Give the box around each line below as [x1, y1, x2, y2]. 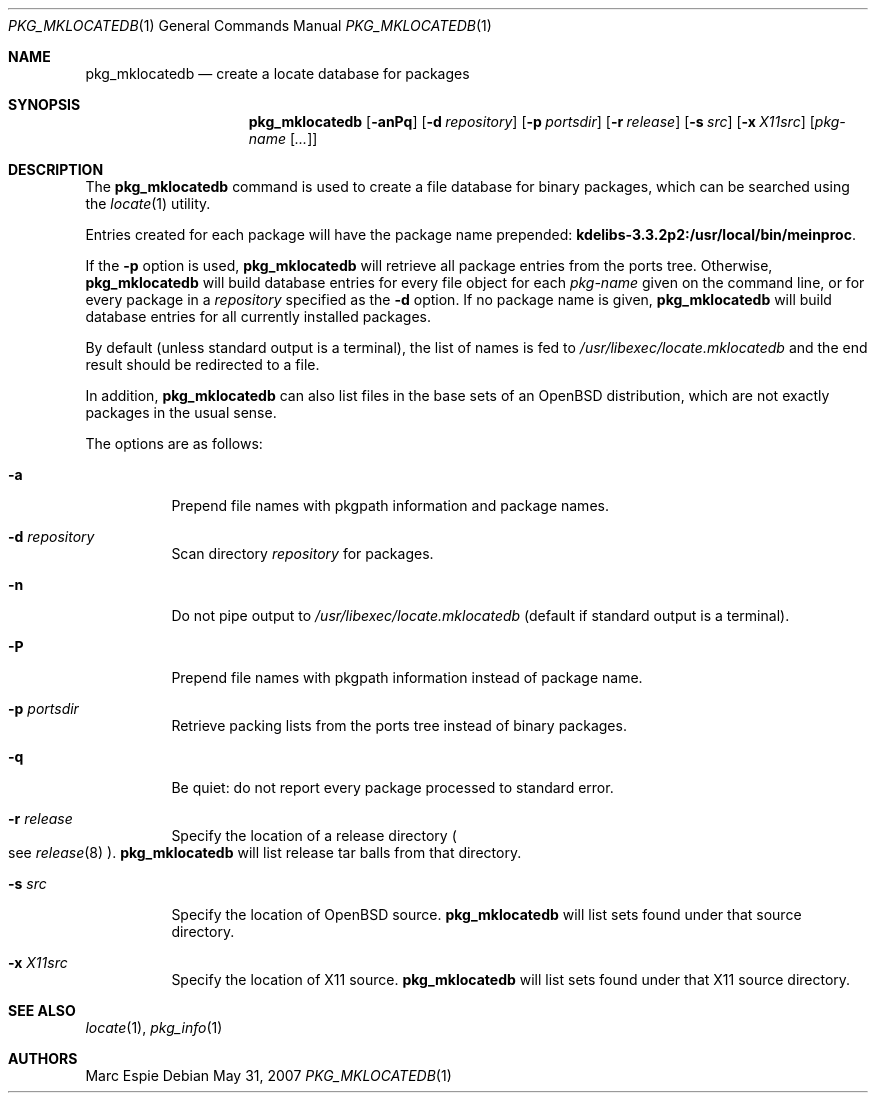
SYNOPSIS [8, 96, 81, 113]
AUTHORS [8, 1050, 78, 1067]
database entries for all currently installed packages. [85, 308, 432, 325]
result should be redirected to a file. [85, 356, 320, 373]
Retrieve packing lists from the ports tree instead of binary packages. [171, 717, 627, 734]
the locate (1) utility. [85, 195, 211, 212]
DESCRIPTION [8, 161, 104, 178]
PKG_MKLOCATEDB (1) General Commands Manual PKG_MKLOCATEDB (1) [8, 17, 492, 34]
